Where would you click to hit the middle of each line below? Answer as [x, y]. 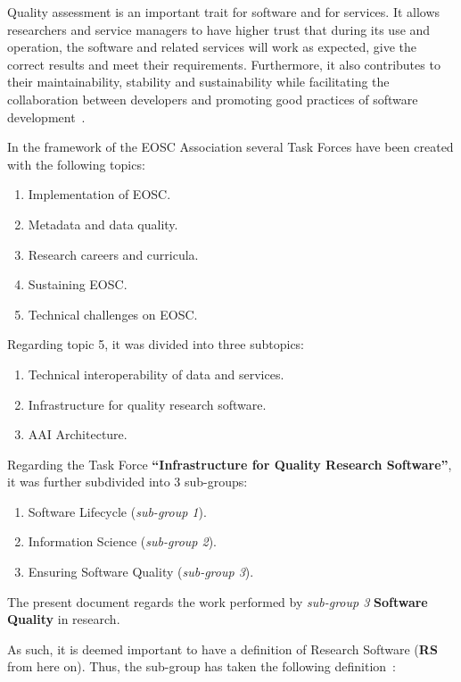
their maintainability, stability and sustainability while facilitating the [198, 82]
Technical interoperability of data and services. [156, 374]
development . [46, 116]
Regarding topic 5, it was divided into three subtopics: [156, 344]
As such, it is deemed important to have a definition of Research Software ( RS [222, 649]
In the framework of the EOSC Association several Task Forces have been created [230, 147]
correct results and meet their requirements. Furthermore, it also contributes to [224, 64]
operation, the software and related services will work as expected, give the [212, 47]
